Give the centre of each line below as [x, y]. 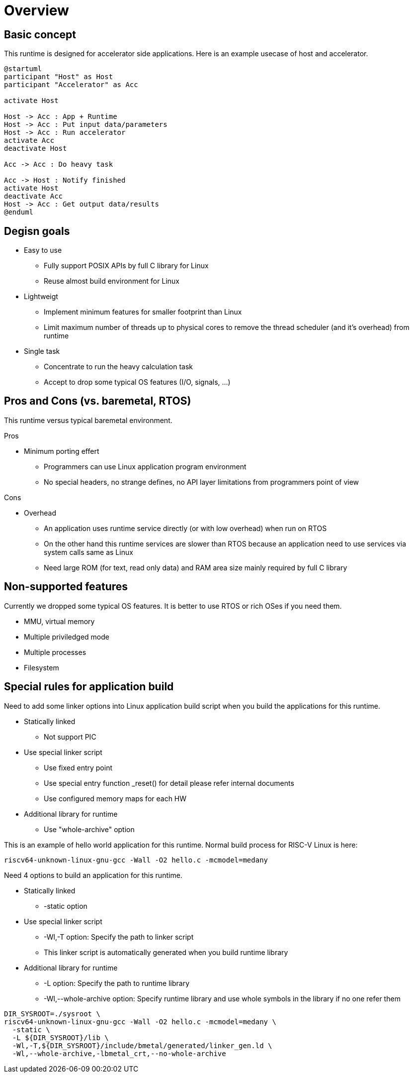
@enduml [19, 212]
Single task [42, 351]
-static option [66, 906]
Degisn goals [37, 231]
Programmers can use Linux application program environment [145, 466]
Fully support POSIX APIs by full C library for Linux [126, 266]
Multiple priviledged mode [67, 637]
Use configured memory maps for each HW [115, 798]
